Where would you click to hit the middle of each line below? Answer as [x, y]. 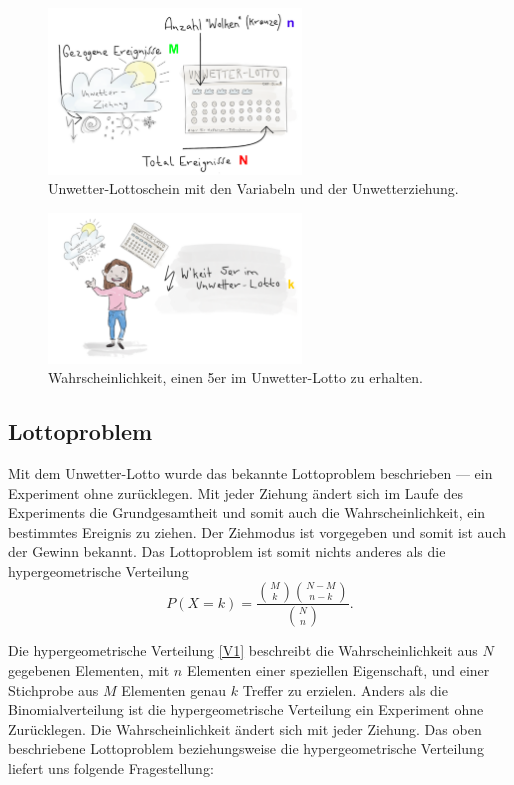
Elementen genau [174, 689]
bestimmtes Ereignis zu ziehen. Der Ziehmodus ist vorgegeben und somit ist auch [257, 531]
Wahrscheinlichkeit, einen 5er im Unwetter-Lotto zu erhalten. [235, 377]
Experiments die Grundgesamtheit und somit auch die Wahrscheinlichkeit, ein [247, 512]
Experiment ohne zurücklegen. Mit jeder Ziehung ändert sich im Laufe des [235, 492]
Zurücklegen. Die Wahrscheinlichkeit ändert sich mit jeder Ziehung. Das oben [245, 728]
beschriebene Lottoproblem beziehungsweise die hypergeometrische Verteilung [246, 748]
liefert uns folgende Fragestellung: [111, 767]
